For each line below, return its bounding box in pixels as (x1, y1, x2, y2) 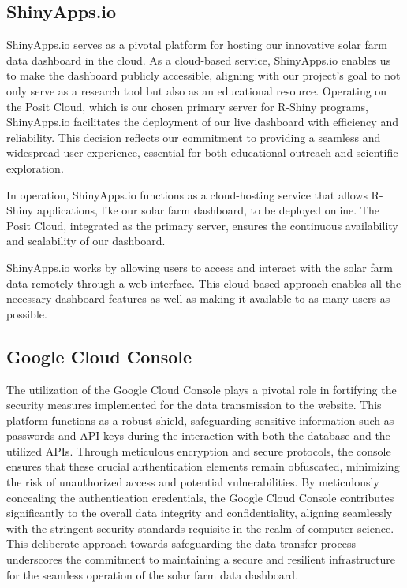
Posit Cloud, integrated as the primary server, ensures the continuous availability (6, 217, 398, 233)
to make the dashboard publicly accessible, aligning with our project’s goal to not (6, 67, 401, 84)
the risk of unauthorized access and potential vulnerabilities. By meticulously (6, 474, 379, 490)
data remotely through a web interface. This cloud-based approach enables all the (6, 274, 401, 291)
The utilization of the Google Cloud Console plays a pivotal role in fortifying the (6, 381, 397, 397)
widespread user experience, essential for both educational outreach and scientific (6, 144, 398, 161)
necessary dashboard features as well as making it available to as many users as (6, 290, 390, 307)
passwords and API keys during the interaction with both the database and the (6, 427, 390, 444)
